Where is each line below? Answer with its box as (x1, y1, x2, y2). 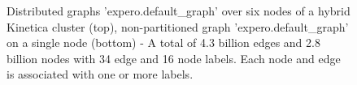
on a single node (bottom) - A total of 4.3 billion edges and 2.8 (7, 34, 320, 51)
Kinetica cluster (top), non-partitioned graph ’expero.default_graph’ (7, 18, 349, 35)
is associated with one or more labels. (7, 66, 194, 83)
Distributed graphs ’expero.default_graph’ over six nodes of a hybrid (7, 2, 350, 19)
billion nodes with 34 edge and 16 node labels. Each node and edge (7, 49, 341, 66)
